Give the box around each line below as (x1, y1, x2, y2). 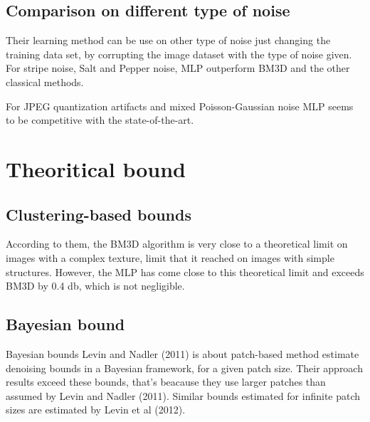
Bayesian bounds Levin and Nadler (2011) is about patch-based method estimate (6, 346, 359, 361)
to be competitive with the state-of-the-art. (6, 112, 194, 127)
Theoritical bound (6, 154, 186, 183)
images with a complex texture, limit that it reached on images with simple (6, 250, 334, 265)
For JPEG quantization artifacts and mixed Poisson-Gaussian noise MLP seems (6, 98, 354, 113)
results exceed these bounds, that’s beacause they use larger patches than (6, 374, 326, 389)
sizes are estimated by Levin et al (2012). (6, 402, 186, 417)
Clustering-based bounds (6, 203, 191, 225)
